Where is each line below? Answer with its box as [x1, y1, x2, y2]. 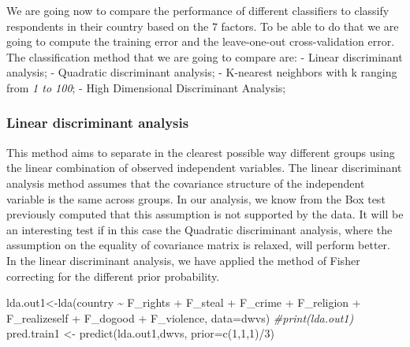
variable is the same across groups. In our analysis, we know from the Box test [6, 190, 386, 207]
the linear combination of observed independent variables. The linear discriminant [6, 159, 402, 176]
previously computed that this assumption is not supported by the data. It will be [6, 206, 404, 222]
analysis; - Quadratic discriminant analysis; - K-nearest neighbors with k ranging [6, 64, 397, 80]
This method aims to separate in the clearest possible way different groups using [6, 144, 395, 160]
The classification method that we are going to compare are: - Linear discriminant [6, 48, 403, 65]
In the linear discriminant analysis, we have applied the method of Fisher [6, 252, 360, 268]
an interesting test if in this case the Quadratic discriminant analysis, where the [6, 221, 393, 237]
